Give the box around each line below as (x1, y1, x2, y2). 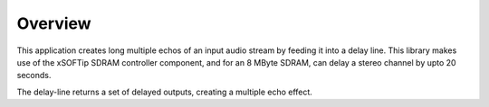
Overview (16, 13, 91, 33)
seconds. (16, 70, 52, 81)
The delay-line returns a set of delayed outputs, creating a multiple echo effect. (16, 86, 312, 97)
